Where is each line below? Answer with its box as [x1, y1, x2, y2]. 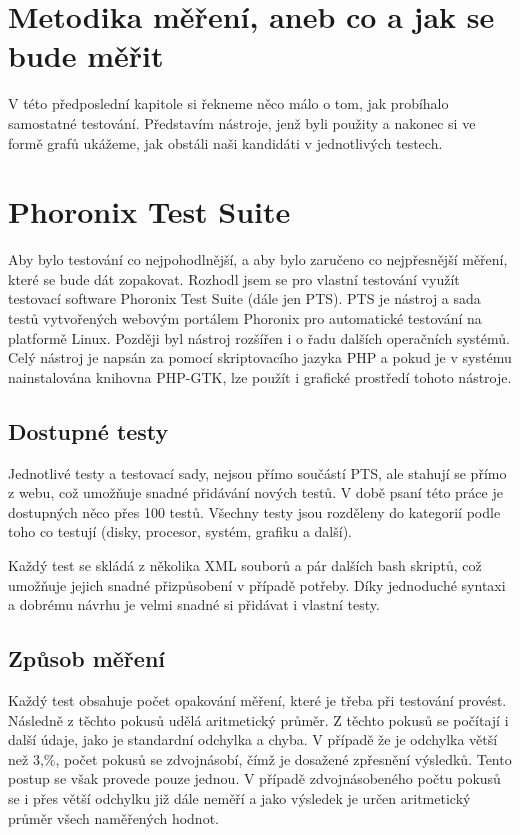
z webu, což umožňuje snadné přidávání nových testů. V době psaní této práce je [8, 482, 503, 503]
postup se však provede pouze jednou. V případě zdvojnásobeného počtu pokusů [8, 768, 501, 789]
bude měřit [8, 35, 164, 76]
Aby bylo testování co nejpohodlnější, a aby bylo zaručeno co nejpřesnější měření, [8, 249, 508, 270]
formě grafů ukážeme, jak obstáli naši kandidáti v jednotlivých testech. [8, 132, 443, 153]
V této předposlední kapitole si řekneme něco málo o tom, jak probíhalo [8, 93, 449, 114]
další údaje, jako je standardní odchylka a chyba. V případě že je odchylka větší [8, 729, 498, 750]
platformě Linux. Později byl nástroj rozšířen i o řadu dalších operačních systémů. [8, 327, 510, 348]
